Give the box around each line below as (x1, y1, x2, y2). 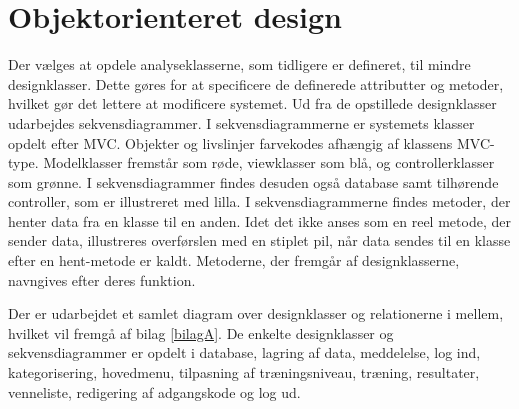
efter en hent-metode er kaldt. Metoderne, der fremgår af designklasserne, (8, 250, 460, 271)
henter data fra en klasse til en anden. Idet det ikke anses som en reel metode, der (8, 210, 511, 231)
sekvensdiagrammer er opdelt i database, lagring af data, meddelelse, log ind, (8, 342, 481, 363)
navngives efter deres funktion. (8, 269, 196, 290)
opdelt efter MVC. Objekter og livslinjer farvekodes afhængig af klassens (8, 132, 453, 153)
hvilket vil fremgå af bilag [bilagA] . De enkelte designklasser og (8, 322, 394, 343)
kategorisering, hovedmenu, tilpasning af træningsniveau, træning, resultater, (8, 362, 480, 383)
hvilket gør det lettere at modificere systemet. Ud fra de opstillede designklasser (8, 93, 497, 114)
